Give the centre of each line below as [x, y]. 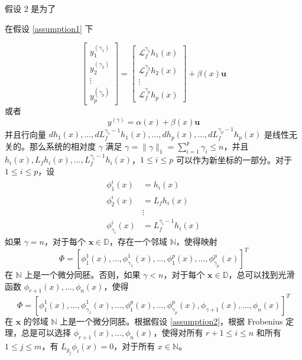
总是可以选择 [46, 333]
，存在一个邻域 [138, 241]
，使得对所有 [178, 333]
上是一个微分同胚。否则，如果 [82, 274]
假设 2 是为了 [30, 8]
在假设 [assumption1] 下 [49, 28]
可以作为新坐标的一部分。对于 [234, 159]
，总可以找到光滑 [262, 274]
